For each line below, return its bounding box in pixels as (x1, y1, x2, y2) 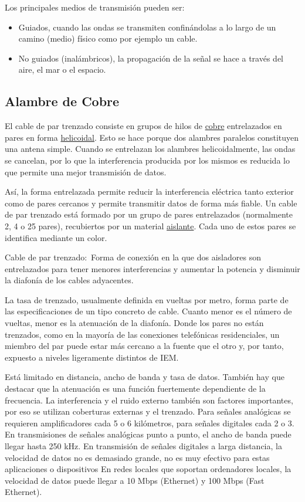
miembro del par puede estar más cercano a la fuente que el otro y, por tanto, (5, 340, 284, 352)
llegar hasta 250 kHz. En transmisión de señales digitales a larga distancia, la (5, 440, 282, 452)
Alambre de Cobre (5, 92, 120, 110)
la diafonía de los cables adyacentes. (5, 274, 134, 286)
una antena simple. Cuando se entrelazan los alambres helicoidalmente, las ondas (5, 143, 296, 155)
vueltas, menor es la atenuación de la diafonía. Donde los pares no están (5, 317, 264, 329)
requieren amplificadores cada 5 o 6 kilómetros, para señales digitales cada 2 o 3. (5, 416, 294, 429)
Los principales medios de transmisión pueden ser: (5, 1, 185, 13)
